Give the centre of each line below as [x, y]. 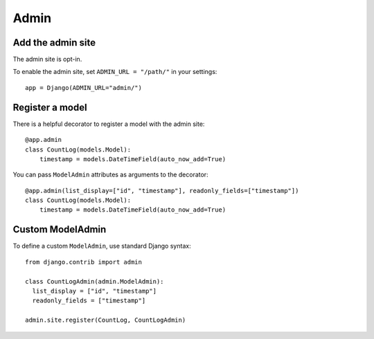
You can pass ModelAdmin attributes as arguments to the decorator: [110, 175]
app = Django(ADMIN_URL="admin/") [83, 88]
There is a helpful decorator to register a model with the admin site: [109, 124]
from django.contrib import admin [83, 262]
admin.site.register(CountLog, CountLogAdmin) [106, 320]
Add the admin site [54, 43]
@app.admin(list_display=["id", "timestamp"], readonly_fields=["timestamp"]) [162, 191]
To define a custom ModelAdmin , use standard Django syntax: [102, 246]
